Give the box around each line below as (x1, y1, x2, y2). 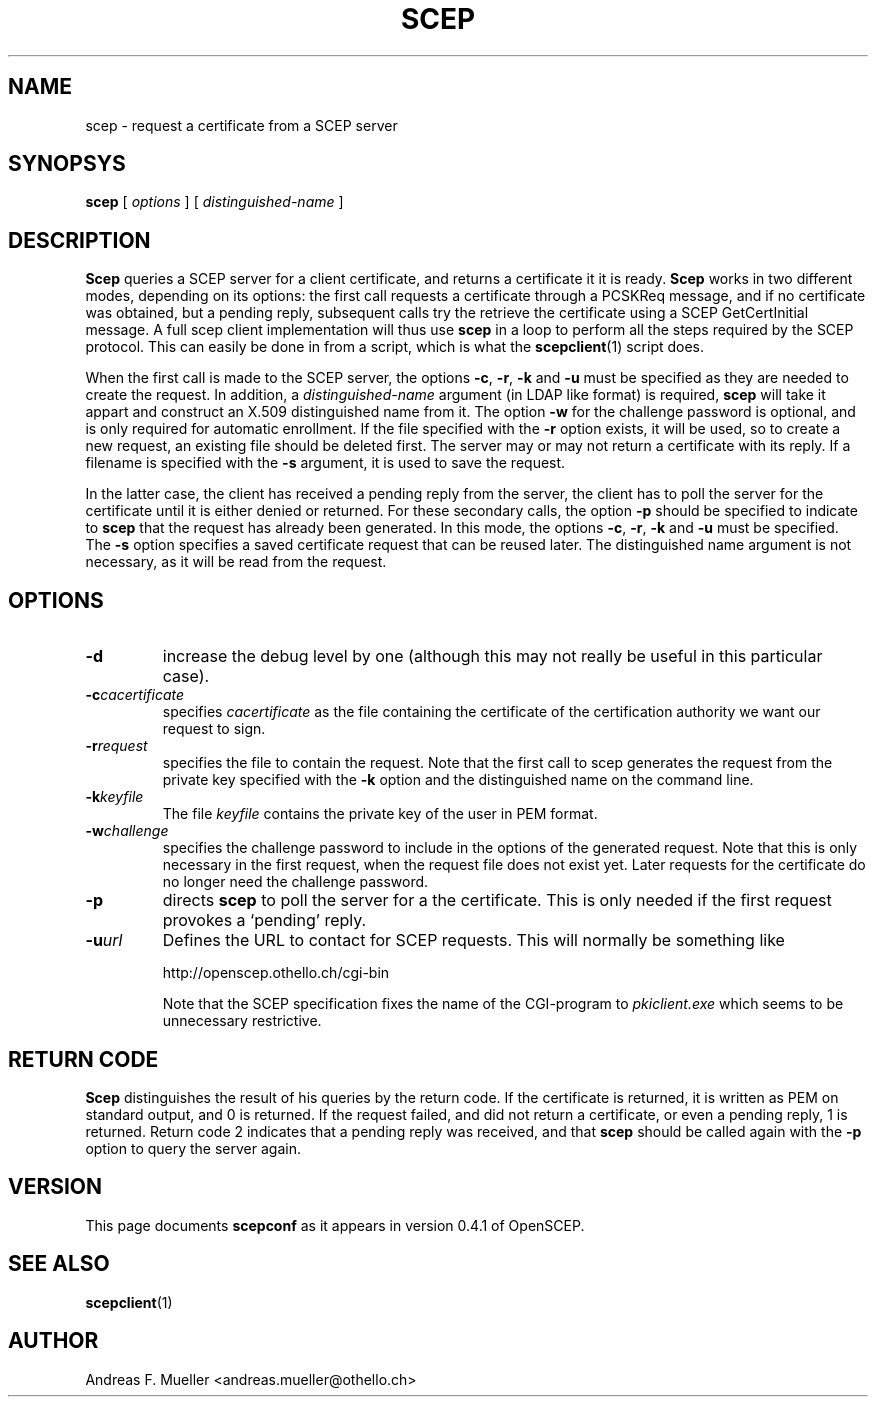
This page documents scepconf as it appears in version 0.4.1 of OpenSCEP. (85, 1216, 585, 1234)
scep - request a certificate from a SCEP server (85, 116, 398, 134)
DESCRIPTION (8, 227, 151, 253)
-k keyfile (85, 788, 144, 806)
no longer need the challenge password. (162, 873, 429, 891)
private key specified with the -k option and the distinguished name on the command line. (162, 771, 754, 789)
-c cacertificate (85, 686, 185, 704)
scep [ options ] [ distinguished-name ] (85, 193, 344, 211)
